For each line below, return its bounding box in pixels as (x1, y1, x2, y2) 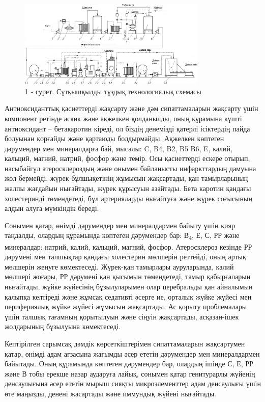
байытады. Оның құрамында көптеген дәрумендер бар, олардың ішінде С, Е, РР (5, 358, 253, 369)
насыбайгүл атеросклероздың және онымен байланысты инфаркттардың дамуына (5, 163, 256, 173)
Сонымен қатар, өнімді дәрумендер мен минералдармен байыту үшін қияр (5, 220, 235, 230)
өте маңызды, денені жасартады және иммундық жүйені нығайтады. (5, 388, 216, 398)
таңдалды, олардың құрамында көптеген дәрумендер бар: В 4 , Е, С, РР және (5, 230, 240, 242)
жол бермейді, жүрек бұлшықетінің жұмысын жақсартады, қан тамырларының (5, 173, 248, 183)
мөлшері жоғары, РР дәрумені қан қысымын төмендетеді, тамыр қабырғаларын (5, 271, 251, 282)
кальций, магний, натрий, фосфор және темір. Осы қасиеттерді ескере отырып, (5, 153, 250, 164)
